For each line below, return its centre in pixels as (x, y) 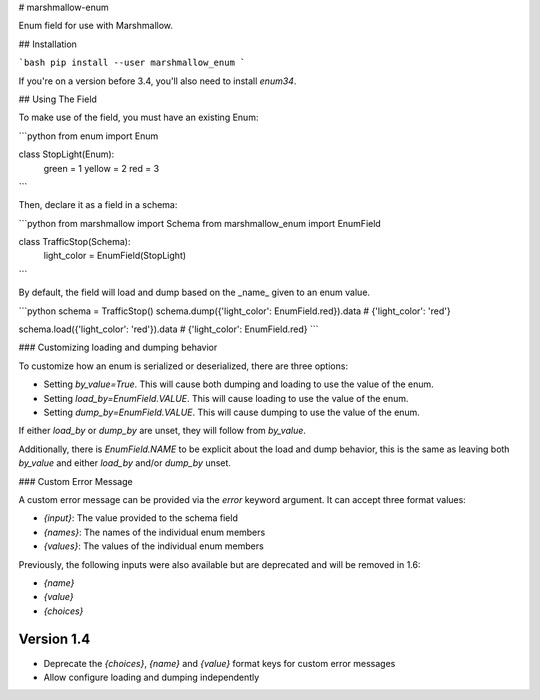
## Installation (47, 44)
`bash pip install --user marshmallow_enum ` (132, 63)
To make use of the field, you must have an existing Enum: (138, 117)
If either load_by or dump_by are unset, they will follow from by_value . (162, 431)
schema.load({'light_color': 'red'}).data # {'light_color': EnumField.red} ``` (168, 329)
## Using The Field (57, 99)
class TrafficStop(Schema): (74, 242)
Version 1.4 (54, 639)
